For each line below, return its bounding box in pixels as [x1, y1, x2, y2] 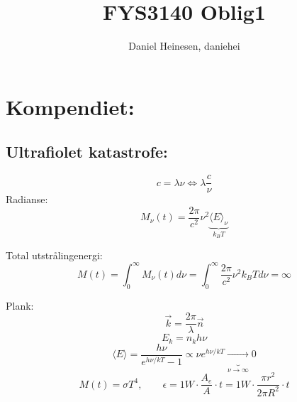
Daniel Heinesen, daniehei [128, 38, 240, 53]
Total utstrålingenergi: [6, 247, 103, 262]
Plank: [6, 298, 34, 313]
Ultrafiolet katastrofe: [6, 141, 168, 163]
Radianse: [6, 192, 48, 207]
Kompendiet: [6, 92, 135, 121]
